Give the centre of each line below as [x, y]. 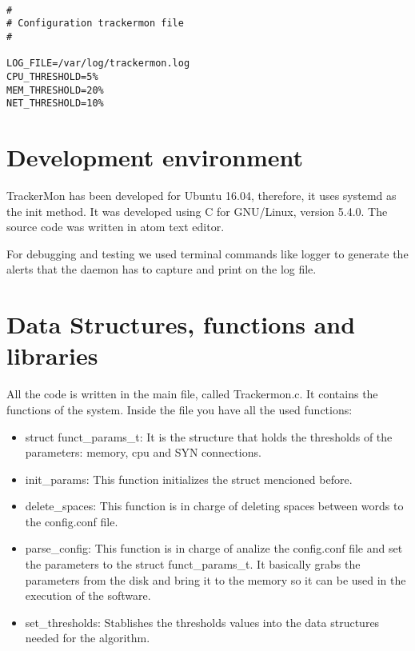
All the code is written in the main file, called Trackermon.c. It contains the [192, 394]
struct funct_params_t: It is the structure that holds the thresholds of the [209, 436]
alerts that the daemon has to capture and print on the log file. [162, 269]
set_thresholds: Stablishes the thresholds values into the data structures [202, 622]
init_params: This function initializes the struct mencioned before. [189, 479]
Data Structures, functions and [181, 324]
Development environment [155, 157]
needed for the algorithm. [88, 638]
